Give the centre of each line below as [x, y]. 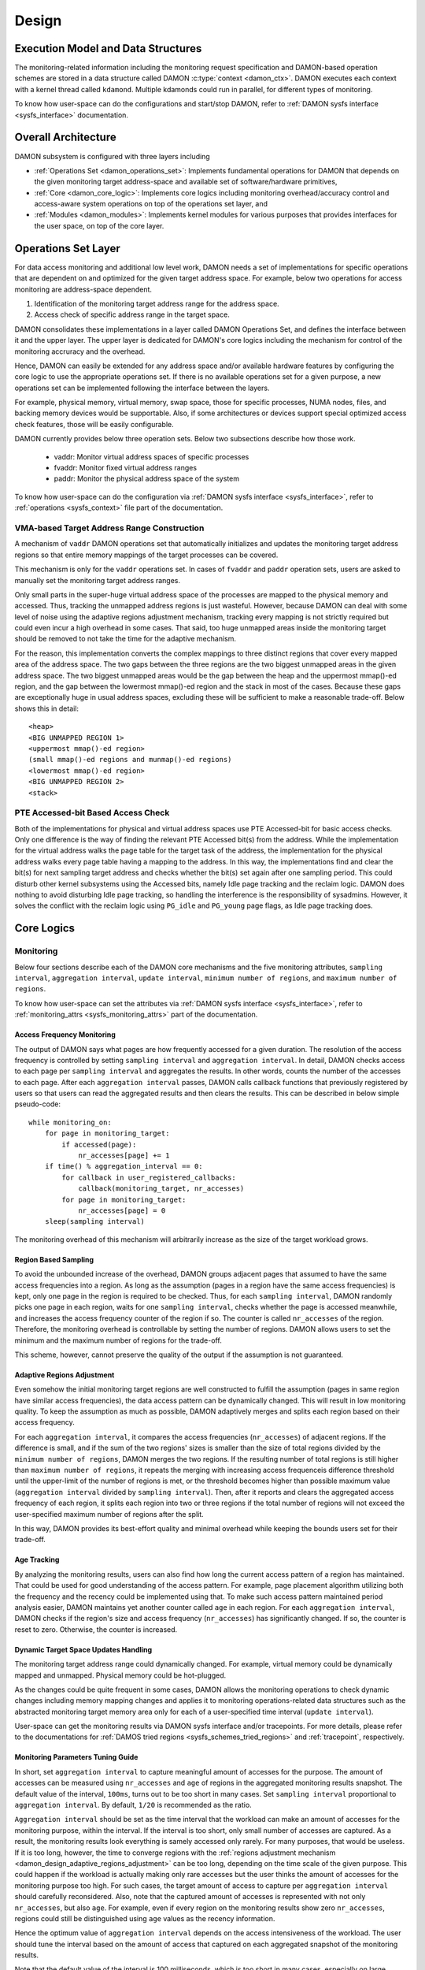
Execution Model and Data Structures [108, 48]
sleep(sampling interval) [95, 1222]
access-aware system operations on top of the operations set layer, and [151, 204]
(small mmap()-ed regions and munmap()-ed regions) [130, 760]
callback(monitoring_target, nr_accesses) [161, 1189]
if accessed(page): [99, 1144]
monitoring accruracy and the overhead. [80, 351]
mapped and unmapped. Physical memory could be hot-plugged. [120, 1675]
